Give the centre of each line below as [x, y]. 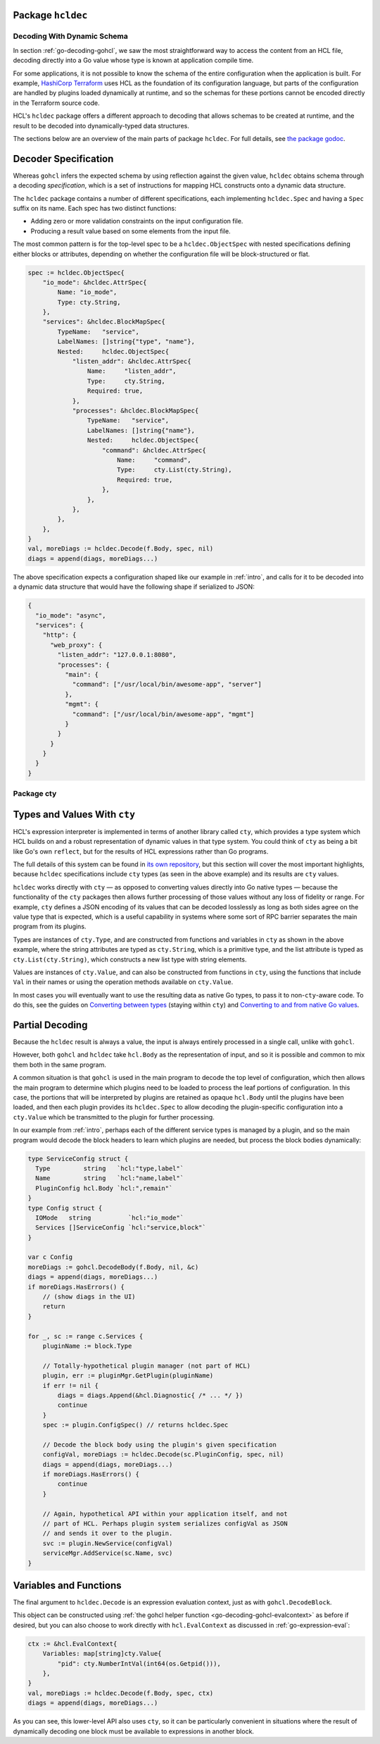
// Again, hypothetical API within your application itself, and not [165, 1513]
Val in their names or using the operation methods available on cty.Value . [123, 982]
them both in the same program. [60, 1064]
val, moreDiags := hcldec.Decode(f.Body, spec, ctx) [121, 1693]
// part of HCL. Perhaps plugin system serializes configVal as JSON [165, 1524]
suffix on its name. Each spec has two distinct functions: [95, 208]
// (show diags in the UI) [89, 1297]
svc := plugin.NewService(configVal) [108, 1543]
